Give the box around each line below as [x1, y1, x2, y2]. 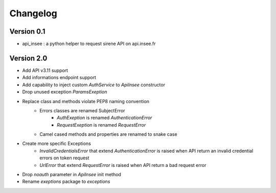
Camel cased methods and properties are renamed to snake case [39, 131, 177, 137]
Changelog [9, 8, 57, 19]
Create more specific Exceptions [22, 140, 91, 147]
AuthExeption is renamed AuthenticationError [57, 115, 152, 121]
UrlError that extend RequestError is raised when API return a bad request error [39, 162, 206, 168]
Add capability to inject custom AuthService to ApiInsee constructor [22, 82, 166, 88]
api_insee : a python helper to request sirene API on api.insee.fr [22, 41, 156, 47]
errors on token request [39, 155, 89, 161]
